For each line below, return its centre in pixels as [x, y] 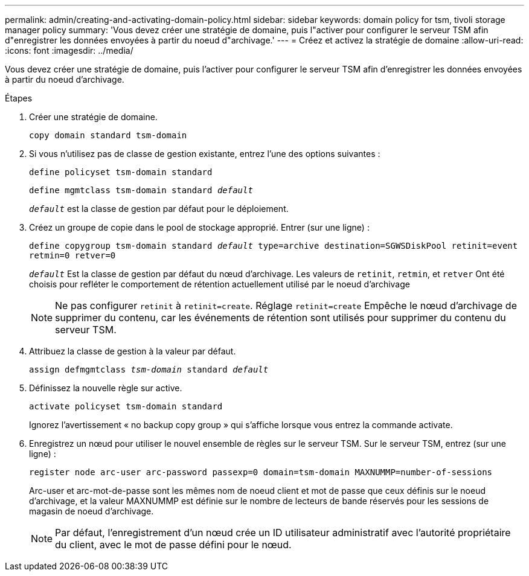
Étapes [19, 98]
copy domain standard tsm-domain [108, 135]
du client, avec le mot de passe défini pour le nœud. [173, 545]
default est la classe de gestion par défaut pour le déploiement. [159, 209]
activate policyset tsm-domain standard [126, 406]
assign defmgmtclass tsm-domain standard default [149, 370]
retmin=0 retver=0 [72, 255]
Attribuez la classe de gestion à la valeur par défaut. [133, 351]
